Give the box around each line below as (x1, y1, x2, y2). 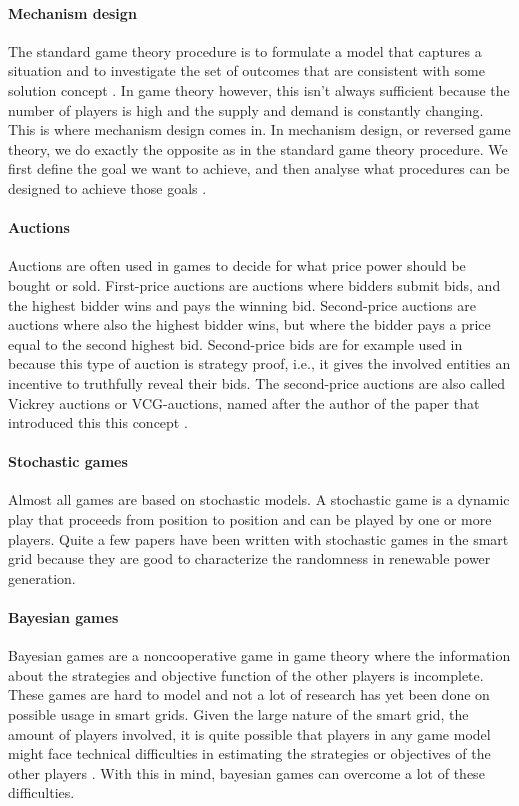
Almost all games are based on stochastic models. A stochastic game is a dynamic (8, 489, 510, 510)
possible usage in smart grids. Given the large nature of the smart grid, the (8, 704, 469, 725)
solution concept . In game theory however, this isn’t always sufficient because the (8, 79, 510, 100)
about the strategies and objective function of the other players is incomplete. (8, 664, 484, 685)
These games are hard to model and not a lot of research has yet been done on (8, 684, 490, 705)
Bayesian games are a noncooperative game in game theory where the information (8, 645, 511, 666)
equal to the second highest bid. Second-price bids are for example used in (8, 333, 463, 354)
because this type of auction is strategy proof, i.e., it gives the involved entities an (8, 353, 511, 374)
